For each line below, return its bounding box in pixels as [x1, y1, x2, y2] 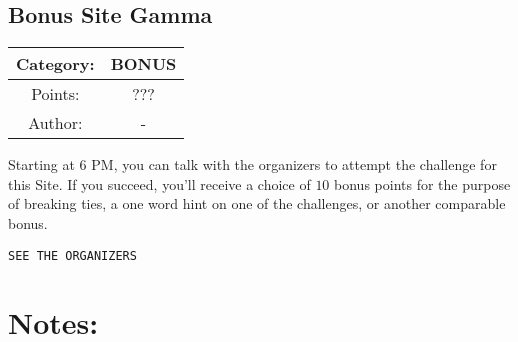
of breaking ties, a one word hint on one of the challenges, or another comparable [8, 193, 506, 214]
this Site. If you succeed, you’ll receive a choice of [8, 173, 311, 194]
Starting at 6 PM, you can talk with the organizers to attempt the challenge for [8, 154, 497, 175]
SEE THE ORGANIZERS [8, 248, 137, 263]
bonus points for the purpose [334, 173, 511, 194]
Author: [28, 111, 83, 135]
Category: [16, 52, 95, 76]
